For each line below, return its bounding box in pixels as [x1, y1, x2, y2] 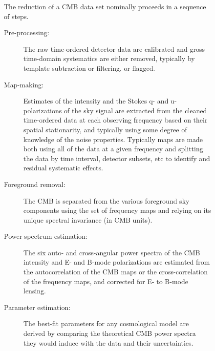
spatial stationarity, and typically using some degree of [23, 124, 187, 134]
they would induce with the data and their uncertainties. [23, 337, 193, 348]
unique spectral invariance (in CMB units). [23, 214, 152, 225]
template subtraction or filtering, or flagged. [23, 62, 155, 73]
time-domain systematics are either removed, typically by [23, 53, 195, 63]
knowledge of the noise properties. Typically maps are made [23, 134, 203, 144]
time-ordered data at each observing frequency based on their [23, 115, 208, 125]
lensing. [23, 286, 46, 296]
